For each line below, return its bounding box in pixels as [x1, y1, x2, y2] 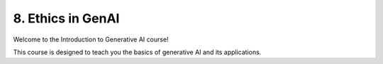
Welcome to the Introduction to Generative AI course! [13, 35, 170, 44]
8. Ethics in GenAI [13, 11, 120, 26]
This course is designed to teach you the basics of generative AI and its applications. [13, 48, 262, 56]
